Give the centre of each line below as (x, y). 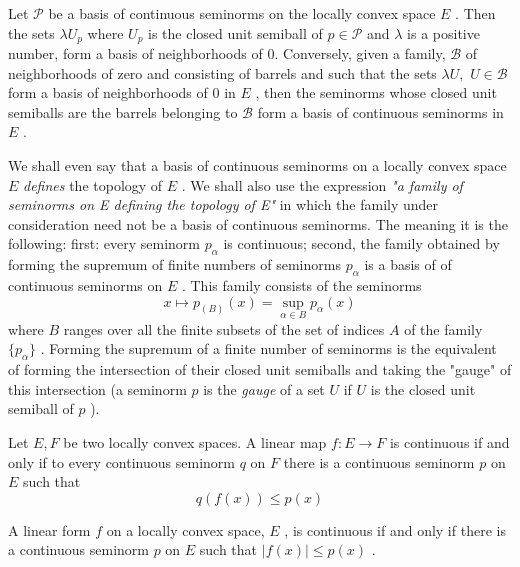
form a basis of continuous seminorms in (380, 111)
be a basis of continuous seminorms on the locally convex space (242, 13)
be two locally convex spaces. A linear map (195, 441)
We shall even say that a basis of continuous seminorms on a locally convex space (257, 165)
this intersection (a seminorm (97, 388)
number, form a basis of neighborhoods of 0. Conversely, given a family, (227, 53)
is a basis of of (408, 264)
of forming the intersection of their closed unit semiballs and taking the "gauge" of (260, 369)
